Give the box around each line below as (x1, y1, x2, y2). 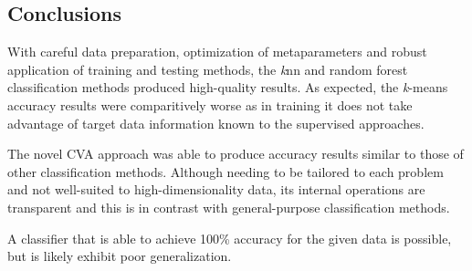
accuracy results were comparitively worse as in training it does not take (7, 95, 413, 114)
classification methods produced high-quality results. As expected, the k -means (7, 78, 448, 97)
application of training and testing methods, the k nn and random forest (7, 59, 408, 78)
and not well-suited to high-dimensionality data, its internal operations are (7, 180, 425, 199)
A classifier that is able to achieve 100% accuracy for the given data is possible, (7, 228, 452, 247)
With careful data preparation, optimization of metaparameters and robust (7, 42, 427, 61)
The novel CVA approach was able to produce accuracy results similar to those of (7, 144, 464, 163)
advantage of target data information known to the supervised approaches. (7, 113, 425, 132)
